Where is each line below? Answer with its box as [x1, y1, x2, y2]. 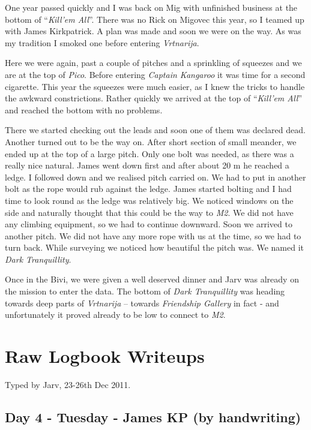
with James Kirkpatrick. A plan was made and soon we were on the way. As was [5, 25, 301, 37]
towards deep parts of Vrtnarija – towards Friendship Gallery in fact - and [5, 296, 279, 309]
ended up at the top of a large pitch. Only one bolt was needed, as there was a [5, 147, 294, 160]
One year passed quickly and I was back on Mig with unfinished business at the [5, 1, 298, 13]
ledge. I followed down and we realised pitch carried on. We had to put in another [5, 170, 306, 183]
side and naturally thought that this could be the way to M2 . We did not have [5, 206, 294, 218]
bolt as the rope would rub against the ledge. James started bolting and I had [5, 182, 292, 195]
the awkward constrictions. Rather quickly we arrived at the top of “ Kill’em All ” [5, 92, 303, 104]
